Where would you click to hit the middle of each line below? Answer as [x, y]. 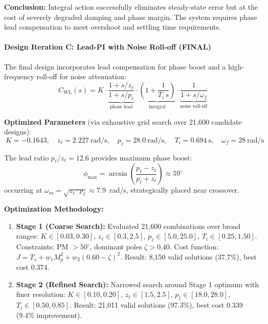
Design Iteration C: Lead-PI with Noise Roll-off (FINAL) [108, 47]
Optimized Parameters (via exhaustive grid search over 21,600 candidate [123, 121]
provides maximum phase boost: [142, 157]
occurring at [23, 190]
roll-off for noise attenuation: [81, 76]
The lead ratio [27, 157]
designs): [18, 132]
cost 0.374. [33, 267]
